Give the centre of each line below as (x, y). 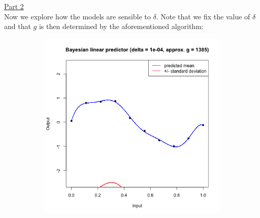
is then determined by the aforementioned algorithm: (121, 26)
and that (18, 26)
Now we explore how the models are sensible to (77, 16)
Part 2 (14, 6)
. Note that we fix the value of (203, 16)
